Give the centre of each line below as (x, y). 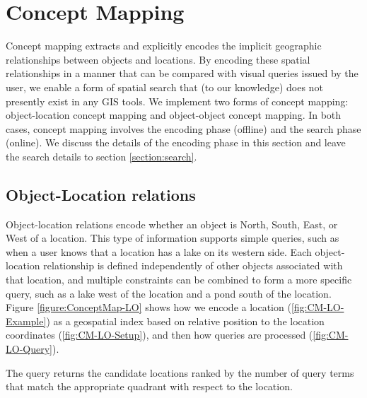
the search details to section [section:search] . (101, 156)
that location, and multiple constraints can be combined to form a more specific (179, 280)
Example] (26, 321)
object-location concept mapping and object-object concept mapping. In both (174, 115)
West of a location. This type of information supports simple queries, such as (173, 238)
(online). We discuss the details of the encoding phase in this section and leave (176, 142)
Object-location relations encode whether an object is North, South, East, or (172, 224)
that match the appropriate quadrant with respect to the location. (149, 386)
